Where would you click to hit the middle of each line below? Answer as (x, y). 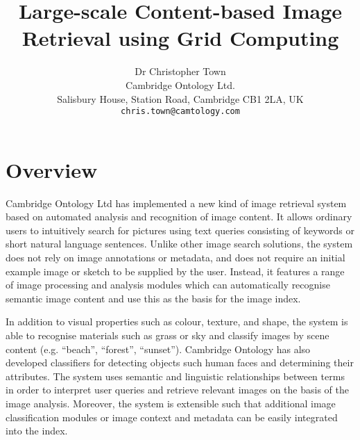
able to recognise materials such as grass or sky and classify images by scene (168, 335)
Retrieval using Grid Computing (180, 38)
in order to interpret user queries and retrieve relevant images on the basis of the (177, 390)
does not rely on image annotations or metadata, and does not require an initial (175, 258)
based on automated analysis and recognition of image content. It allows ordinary (179, 217)
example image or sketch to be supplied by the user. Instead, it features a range (175, 271)
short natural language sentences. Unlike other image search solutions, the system (179, 244)
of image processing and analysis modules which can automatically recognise (168, 285)
